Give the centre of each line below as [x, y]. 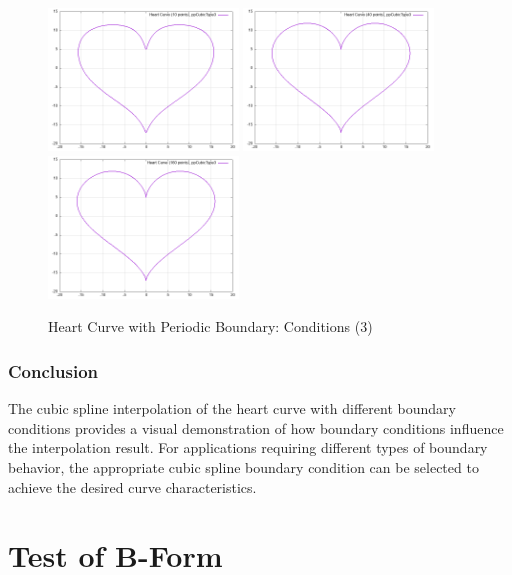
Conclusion [53, 370]
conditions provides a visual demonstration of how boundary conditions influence [256, 427]
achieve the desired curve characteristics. [132, 486]
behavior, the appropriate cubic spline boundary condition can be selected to [243, 466]
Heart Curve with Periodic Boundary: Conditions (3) [210, 326]
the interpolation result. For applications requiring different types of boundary [248, 447]
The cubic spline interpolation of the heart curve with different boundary [232, 408]
